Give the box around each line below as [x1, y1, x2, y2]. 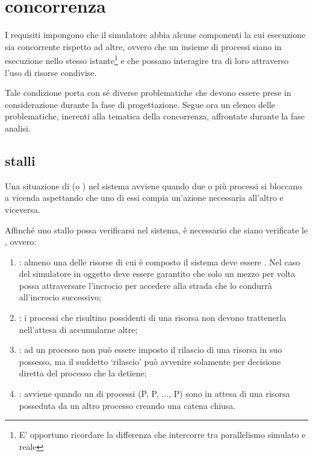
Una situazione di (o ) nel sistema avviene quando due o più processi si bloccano [5, 179, 302, 192]
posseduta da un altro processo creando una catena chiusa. [19, 399, 236, 411]
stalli [5, 151, 36, 169]
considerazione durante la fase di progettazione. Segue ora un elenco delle [5, 98, 276, 110]
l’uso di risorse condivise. [5, 66, 97, 78]
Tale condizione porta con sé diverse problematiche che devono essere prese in [5, 86, 291, 99]
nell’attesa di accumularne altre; [19, 323, 138, 335]
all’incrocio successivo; [19, 291, 101, 303]
